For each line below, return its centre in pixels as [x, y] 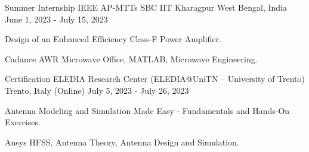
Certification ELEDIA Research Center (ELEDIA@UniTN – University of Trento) [155, 79]
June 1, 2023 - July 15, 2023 [56, 19]
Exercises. [23, 122]
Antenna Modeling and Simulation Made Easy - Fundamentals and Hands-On [147, 110]
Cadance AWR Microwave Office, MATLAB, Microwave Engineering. [131, 58]
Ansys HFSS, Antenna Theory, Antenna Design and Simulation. [122, 142]
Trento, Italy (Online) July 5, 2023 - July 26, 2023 [97, 90]
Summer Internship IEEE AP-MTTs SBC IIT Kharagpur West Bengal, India [146, 7]
